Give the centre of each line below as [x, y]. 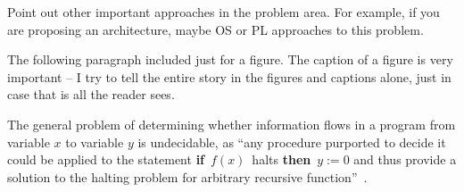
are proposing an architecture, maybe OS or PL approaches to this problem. [215, 29]
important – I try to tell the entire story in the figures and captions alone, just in [229, 76]
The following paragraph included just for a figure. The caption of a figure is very [230, 59]
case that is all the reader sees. [91, 94]
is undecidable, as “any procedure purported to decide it [292, 142]
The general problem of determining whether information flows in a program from [232, 124]
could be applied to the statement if [106, 159]
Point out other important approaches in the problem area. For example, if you [224, 12]
